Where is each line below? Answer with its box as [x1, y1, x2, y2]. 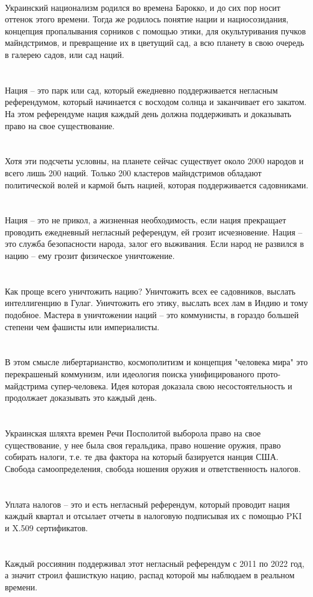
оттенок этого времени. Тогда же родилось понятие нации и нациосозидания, [5, 13, 289, 25]
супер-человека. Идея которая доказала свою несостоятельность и [51, 379, 292, 392]
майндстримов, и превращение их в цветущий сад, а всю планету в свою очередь [5, 36, 305, 49]
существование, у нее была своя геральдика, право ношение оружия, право [5, 438, 281, 451]
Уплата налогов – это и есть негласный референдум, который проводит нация [5, 497, 290, 510]
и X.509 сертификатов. [5, 521, 88, 534]
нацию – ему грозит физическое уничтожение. [5, 249, 175, 262]
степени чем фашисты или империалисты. [5, 320, 160, 333]
